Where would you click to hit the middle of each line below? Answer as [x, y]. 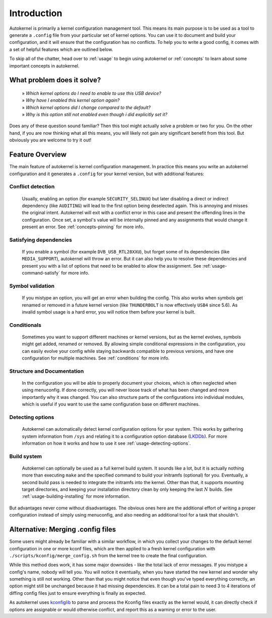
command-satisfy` [41, 273]
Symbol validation [32, 286]
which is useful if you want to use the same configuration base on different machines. [111, 404]
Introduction [36, 13]
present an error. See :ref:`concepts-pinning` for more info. [83, 227]
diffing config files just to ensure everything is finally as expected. [78, 593]
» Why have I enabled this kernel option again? [71, 100]
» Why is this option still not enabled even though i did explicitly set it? [95, 115]
